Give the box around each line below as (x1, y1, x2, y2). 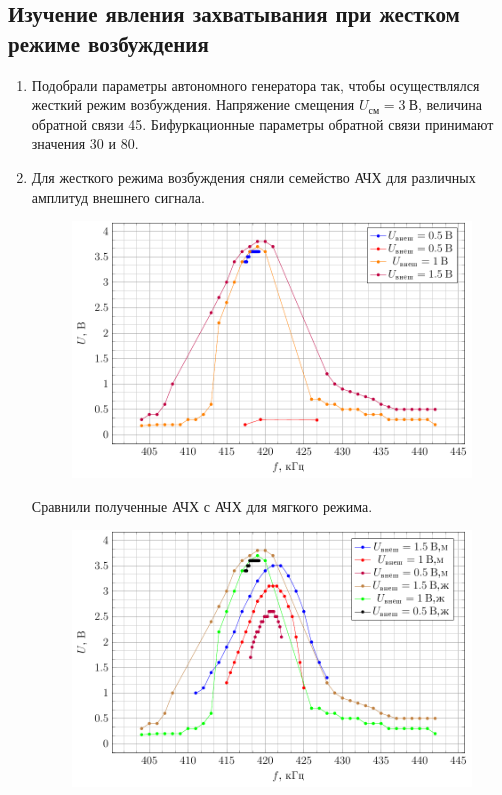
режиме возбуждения (8, 27, 209, 58)
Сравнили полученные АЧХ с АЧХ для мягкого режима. (31, 495, 373, 516)
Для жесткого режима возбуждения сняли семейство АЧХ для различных (31, 166, 476, 187)
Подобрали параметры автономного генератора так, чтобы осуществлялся (31, 74, 480, 95)
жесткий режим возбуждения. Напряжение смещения (31, 94, 355, 115)
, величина (417, 94, 482, 115)
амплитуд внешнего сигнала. (31, 186, 205, 207)
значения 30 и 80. (31, 133, 139, 154)
